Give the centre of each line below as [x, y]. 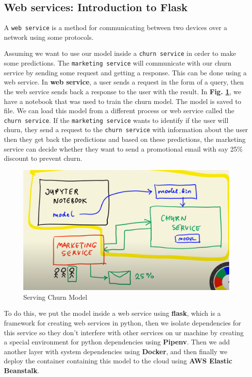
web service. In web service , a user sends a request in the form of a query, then [124, 82]
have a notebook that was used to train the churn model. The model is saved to [123, 101]
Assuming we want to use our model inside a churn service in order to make [120, 53]
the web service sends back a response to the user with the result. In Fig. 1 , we [123, 91]
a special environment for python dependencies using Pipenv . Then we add [117, 342]
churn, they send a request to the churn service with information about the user [126, 129]
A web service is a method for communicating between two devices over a [116, 27]
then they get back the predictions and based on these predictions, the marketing [125, 139]
